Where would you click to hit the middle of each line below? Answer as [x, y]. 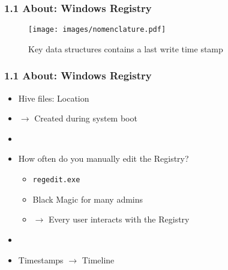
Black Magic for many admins [88, 199]
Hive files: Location [54, 98]
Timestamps [41, 259]
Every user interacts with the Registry [119, 219]
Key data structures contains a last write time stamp [126, 48]
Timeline [98, 259]
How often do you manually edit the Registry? [103, 158]
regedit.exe [56, 180]
